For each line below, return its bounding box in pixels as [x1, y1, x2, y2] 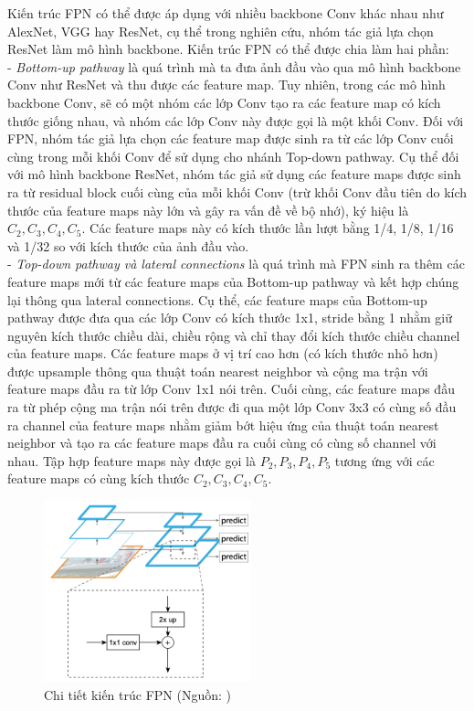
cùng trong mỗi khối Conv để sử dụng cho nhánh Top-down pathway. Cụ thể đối [7, 146, 459, 165]
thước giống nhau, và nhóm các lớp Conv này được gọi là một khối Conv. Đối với [7, 111, 464, 130]
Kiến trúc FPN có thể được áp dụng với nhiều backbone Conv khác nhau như [7, 4, 444, 22]
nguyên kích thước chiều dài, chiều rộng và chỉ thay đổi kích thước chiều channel [7, 325, 460, 345]
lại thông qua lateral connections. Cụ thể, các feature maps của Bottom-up [7, 290, 427, 309]
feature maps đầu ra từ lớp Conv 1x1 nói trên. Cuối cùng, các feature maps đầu [7, 379, 455, 398]
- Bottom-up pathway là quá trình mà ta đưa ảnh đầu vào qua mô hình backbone [7, 57, 461, 76]
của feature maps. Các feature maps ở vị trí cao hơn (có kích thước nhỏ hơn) [7, 344, 438, 363]
